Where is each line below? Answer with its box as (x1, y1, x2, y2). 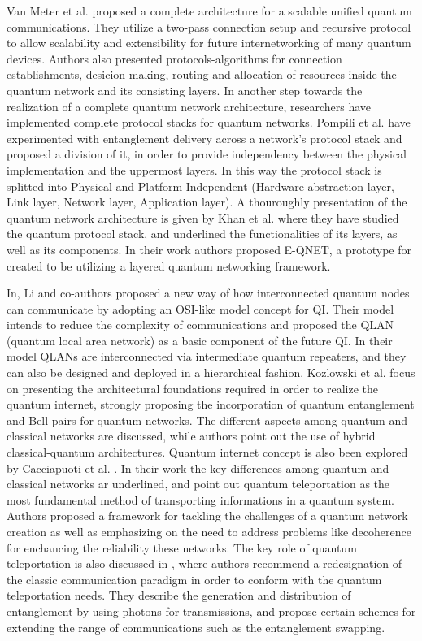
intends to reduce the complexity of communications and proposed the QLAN (7, 316, 394, 333)
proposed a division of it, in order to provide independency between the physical (7, 145, 407, 162)
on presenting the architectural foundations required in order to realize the (7, 379, 379, 396)
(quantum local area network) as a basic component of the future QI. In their (7, 331, 393, 349)
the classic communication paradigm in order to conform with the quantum (7, 570, 382, 587)
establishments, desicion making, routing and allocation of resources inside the (7, 66, 397, 83)
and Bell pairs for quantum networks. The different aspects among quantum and (7, 411, 407, 428)
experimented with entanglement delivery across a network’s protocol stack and (7, 129, 402, 146)
